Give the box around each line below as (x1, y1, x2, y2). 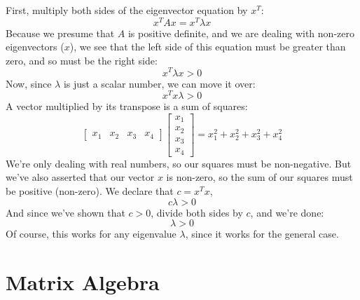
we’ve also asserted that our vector (6, 170, 155, 184)
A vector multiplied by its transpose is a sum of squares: (6, 99, 248, 114)
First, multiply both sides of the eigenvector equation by (6, 3, 248, 17)
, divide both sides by (151, 205, 243, 219)
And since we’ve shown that (6, 205, 125, 219)
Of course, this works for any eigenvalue (6, 226, 176, 241)
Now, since (6, 76, 52, 90)
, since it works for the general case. (185, 226, 339, 241)
